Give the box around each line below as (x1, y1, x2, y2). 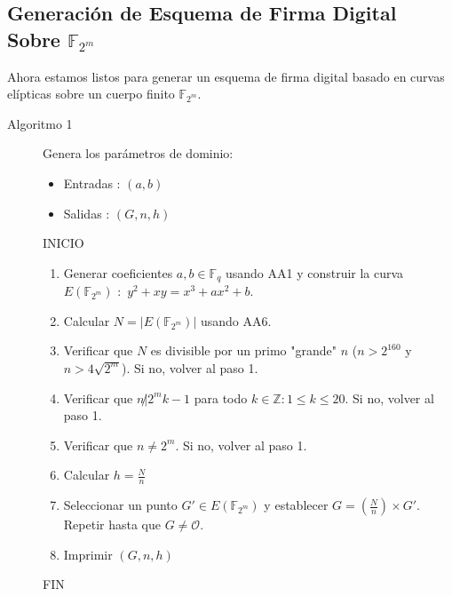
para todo (194, 388, 248, 407)
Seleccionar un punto (63, 496, 178, 514)
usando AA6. (200, 311, 272, 330)
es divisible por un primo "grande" (150, 341, 337, 360)
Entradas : (63, 173, 121, 192)
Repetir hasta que (63, 515, 161, 534)
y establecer (264, 496, 329, 514)
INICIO (43, 234, 84, 252)
